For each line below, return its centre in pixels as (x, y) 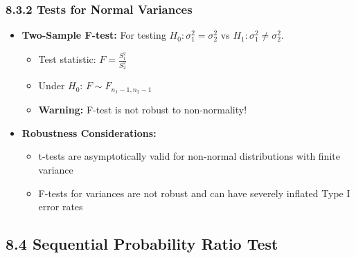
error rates (61, 206)
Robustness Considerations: (89, 132)
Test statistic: (67, 59)
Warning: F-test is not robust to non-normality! (143, 110)
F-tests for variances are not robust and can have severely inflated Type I (194, 193)
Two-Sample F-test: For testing (94, 35)
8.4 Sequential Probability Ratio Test (142, 244)
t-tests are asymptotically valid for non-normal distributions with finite (189, 156)
